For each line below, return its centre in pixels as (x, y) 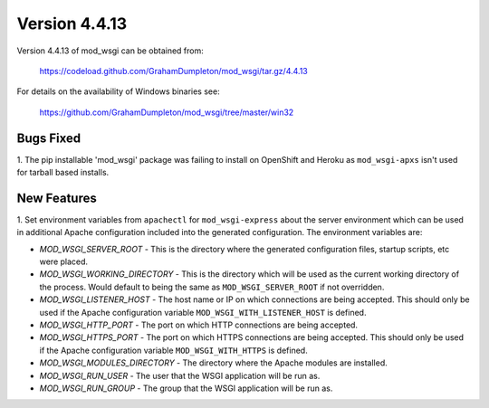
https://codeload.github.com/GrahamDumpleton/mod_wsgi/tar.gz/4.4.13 (173, 71)
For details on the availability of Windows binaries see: (119, 91)
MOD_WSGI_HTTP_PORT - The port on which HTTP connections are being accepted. (198, 325)
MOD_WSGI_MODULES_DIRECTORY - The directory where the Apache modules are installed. (214, 363)
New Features (57, 198)
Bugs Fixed (49, 138)
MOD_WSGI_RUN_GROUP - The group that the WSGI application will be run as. (186, 388)
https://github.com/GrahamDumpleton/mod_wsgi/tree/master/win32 (167, 112)
